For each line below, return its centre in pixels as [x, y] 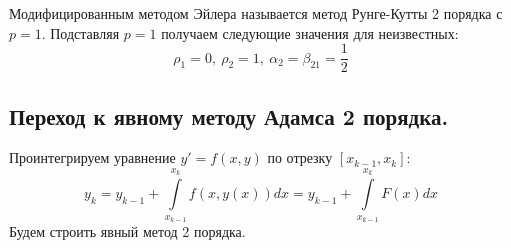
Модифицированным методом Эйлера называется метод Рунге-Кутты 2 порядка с [256, 13]
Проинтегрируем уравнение [92, 157]
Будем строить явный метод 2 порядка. [127, 231]
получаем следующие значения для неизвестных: [310, 32]
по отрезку [300, 157]
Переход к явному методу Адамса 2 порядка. [229, 115]
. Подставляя [80, 32]
